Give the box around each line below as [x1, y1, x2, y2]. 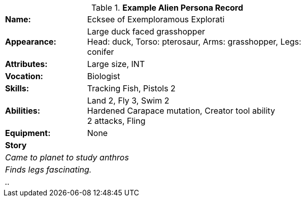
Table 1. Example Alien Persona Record [91, 3, 244, 13]
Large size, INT [87, 59, 145, 69]
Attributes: [5, 59, 48, 69]
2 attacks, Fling [87, 116, 146, 126]
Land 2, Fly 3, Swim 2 [87, 95, 170, 106]
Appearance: [5, 37, 56, 47]
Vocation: [5, 71, 43, 81]
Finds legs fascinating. [5, 164, 92, 175]
